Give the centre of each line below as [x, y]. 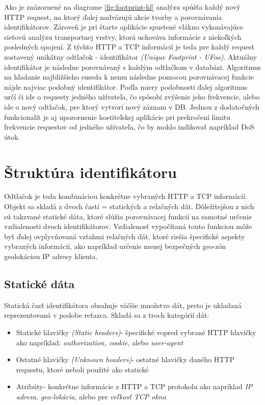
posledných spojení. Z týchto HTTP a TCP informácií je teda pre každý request [129, 47]
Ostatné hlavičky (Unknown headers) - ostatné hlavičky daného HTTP [125, 359]
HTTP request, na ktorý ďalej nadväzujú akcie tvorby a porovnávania [113, 17]
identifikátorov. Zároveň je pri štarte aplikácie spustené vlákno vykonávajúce [124, 27]
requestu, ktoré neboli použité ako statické [82, 369]
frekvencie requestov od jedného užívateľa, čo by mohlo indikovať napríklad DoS [129, 127]
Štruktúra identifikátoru [90, 172]
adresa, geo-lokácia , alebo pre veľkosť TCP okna [91, 396]
